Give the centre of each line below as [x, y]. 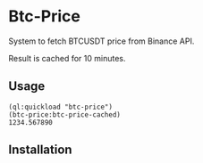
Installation [40, 150]
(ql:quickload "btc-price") [61, 107]
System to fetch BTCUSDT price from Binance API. [101, 41]
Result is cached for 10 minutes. [67, 58]
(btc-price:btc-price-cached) [65, 114]
